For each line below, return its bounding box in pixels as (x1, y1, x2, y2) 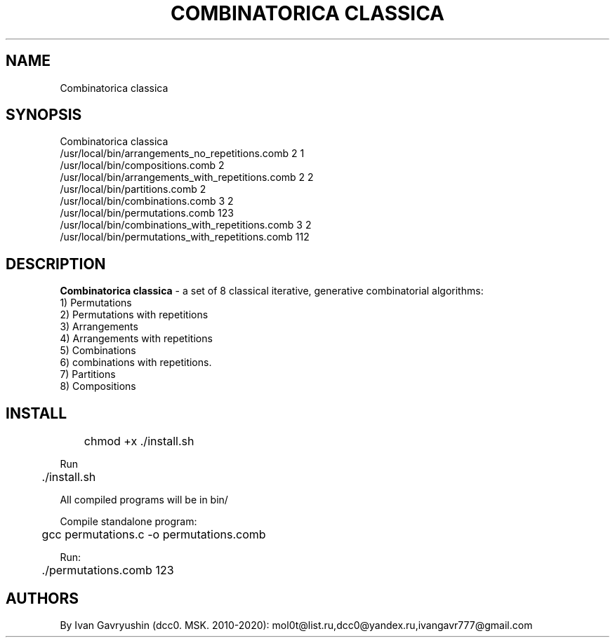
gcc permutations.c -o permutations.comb (41, 527, 266, 542)
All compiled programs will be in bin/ (60, 494, 228, 506)
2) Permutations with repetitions (60, 309, 209, 321)
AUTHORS (6, 589, 79, 607)
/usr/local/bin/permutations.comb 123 (60, 207, 234, 219)
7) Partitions (60, 368, 116, 381)
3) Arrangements (60, 320, 138, 333)
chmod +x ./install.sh (84, 434, 194, 449)
